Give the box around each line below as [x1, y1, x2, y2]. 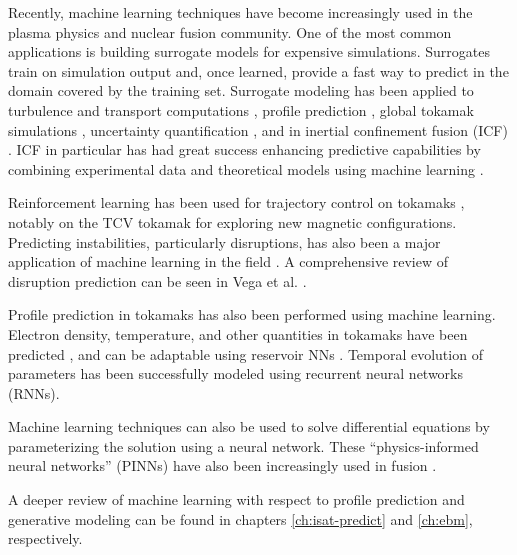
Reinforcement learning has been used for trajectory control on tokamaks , [8, 192, 465, 213]
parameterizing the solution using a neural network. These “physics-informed [8, 435, 479, 456]
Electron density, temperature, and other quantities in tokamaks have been [8, 323, 468, 344]
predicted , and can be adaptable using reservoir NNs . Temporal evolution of [8, 343, 483, 364]
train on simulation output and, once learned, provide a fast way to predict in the [8, 60, 509, 81]
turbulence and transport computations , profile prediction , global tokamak [8, 99, 474, 120]
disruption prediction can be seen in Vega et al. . [8, 270, 307, 291]
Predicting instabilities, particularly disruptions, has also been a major [8, 231, 441, 252]
